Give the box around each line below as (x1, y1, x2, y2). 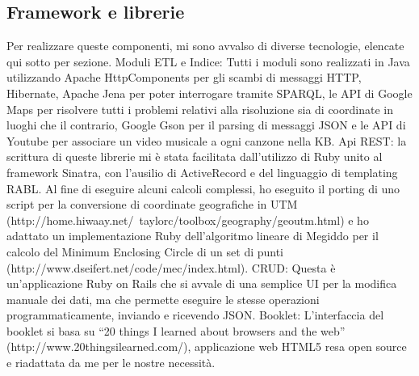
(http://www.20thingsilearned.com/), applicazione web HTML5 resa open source (6, 338, 407, 355)
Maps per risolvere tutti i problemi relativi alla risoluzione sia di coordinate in (6, 100, 393, 117)
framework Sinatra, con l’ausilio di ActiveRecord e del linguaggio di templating (6, 163, 398, 180)
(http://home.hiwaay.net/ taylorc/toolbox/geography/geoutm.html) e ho (6, 211, 369, 228)
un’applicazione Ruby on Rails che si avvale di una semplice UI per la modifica (6, 275, 397, 292)
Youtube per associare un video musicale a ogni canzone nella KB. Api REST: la (6, 132, 407, 149)
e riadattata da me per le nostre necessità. (6, 354, 216, 371)
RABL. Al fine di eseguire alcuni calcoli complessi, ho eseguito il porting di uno (6, 180, 400, 196)
